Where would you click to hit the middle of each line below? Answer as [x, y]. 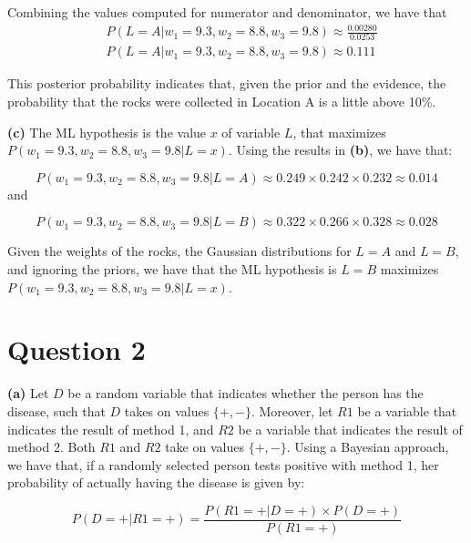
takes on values [167, 410]
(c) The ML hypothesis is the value [107, 132]
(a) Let [28, 393]
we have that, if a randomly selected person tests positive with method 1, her [223, 464]
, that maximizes [339, 132]
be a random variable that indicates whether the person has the [246, 393]
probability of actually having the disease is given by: [156, 482]
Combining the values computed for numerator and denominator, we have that [227, 12]
